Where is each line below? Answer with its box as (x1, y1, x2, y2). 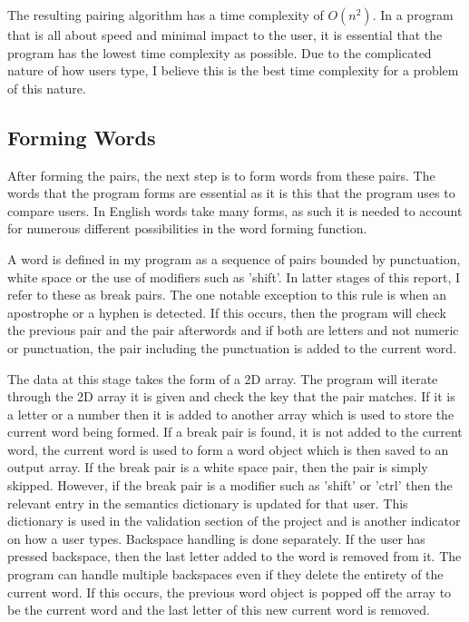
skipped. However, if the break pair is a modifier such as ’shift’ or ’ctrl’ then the (7, 476, 453, 495)
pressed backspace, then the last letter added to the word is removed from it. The (7, 547, 462, 566)
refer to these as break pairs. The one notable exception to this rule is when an (7, 285, 446, 304)
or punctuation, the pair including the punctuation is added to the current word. (7, 338, 457, 357)
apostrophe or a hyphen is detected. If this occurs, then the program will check (7, 302, 446, 321)
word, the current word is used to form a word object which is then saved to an (7, 439, 449, 459)
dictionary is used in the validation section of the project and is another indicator (7, 511, 461, 530)
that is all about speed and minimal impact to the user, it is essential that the (7, 25, 443, 44)
